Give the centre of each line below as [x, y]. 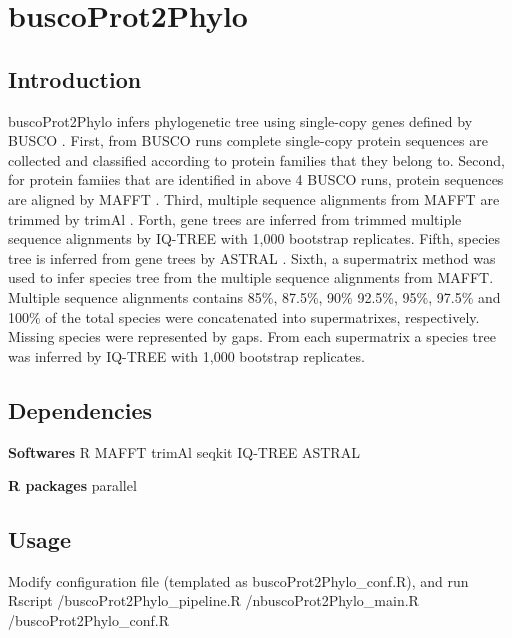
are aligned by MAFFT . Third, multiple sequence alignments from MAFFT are [254, 198]
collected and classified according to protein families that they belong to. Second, [256, 159]
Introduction [75, 78]
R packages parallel [72, 485]
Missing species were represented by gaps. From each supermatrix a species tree [252, 336]
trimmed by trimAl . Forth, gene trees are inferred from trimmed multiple [235, 218]
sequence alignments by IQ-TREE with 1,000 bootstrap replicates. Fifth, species [254, 238]
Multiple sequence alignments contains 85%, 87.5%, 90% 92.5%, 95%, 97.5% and [254, 296]
